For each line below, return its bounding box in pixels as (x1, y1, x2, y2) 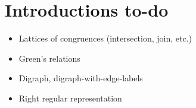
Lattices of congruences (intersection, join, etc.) (18, 32, 192, 45)
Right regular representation (18, 91, 122, 104)
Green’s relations (18, 52, 80, 64)
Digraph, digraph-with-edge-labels (18, 72, 143, 84)
